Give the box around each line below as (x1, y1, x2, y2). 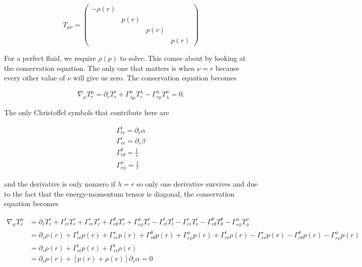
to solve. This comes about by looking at (120, 53, 246, 63)
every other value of (4, 72, 65, 83)
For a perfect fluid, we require (4, 53, 96, 63)
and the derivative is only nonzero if (4, 179, 115, 189)
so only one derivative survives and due (136, 179, 258, 189)
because (215, 62, 240, 73)
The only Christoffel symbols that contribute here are (4, 107, 169, 117)
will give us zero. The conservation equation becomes (73, 72, 237, 83)
